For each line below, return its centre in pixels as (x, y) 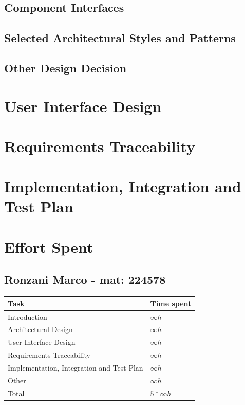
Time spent (171, 303)
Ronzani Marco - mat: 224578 (85, 279)
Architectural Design (40, 329)
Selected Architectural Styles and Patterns (120, 38)
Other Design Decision (65, 68)
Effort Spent (49, 246)
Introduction (27, 316)
